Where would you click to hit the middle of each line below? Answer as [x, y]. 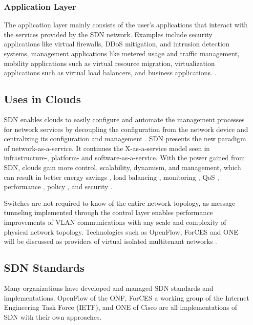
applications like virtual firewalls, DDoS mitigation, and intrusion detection [117, 44]
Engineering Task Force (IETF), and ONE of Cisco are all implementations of [121, 307]
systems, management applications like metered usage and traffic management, [122, 53]
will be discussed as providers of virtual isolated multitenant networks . [111, 241]
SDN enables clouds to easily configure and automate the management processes [124, 119]
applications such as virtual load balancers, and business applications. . [110, 73]
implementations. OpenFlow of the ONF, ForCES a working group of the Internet [126, 297]
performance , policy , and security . [58, 186]
